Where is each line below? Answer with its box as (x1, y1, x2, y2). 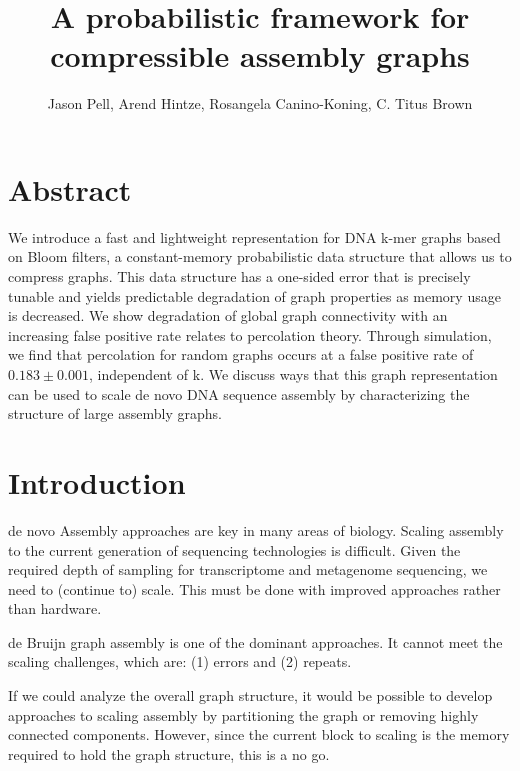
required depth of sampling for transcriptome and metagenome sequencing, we (8, 559, 488, 580)
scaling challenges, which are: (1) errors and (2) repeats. (8, 651, 352, 672)
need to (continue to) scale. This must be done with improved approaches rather (8, 578, 501, 599)
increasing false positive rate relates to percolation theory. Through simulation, (8, 324, 492, 345)
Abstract (8, 168, 132, 209)
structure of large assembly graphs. (8, 403, 222, 424)
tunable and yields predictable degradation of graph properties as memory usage (8, 285, 501, 306)
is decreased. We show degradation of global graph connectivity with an (8, 305, 448, 326)
